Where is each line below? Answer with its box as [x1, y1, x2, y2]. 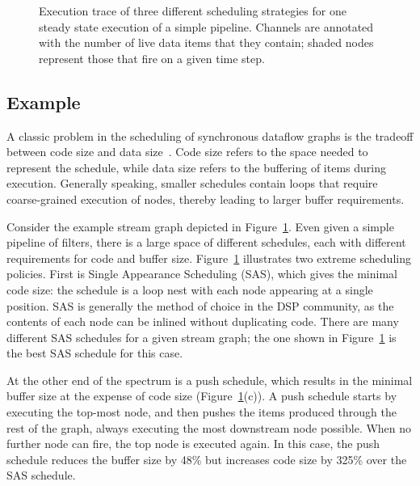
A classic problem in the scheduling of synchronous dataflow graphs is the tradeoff [6, 127, 414, 144]
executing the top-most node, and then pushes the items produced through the [6, 404, 397, 420]
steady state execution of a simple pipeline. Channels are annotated [39, 18, 374, 35]
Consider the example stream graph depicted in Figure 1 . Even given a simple [6, 218, 394, 235]
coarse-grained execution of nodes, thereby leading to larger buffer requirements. [6, 190, 405, 207]
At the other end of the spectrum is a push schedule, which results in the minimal [6, 371, 413, 388]
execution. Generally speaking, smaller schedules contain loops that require [6, 175, 378, 192]
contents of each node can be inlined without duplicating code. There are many [6, 313, 399, 330]
